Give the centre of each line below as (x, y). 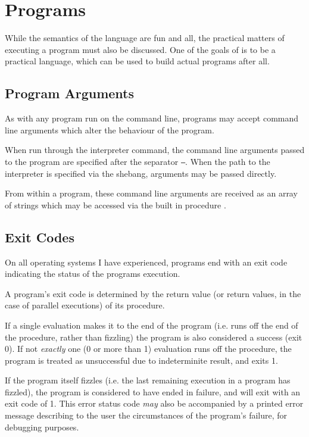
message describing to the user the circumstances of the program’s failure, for (146, 415)
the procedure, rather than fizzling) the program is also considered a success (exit (154, 337)
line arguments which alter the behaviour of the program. (110, 129)
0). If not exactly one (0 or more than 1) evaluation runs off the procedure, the (148, 349)
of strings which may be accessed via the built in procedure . (116, 205)
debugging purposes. (42, 427)
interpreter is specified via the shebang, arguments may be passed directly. (141, 173)
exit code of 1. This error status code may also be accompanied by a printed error (154, 403)
